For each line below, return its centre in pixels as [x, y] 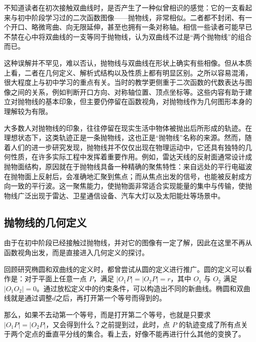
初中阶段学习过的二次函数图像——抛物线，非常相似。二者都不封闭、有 [131, 17]
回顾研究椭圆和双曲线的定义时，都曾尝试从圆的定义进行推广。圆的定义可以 [125, 269]
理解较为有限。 [28, 111]
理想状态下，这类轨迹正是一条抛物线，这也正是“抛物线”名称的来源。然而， [125, 137]
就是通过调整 [31, 298]
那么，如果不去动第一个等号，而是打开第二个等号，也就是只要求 [107, 315]
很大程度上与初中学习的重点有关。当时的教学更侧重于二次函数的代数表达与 [125, 82]
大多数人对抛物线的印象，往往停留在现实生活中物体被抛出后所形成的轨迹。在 [128, 128]
